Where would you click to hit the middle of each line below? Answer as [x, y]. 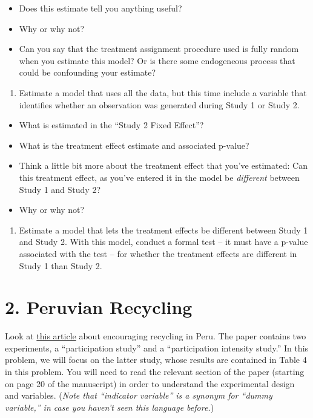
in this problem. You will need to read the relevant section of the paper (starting [155, 371]
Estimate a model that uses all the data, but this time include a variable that [163, 92]
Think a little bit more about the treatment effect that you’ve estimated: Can [163, 165]
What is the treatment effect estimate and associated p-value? [134, 145]
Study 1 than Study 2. [61, 265]
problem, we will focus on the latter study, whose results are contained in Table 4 [156, 360]
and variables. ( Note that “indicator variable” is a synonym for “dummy [139, 395]
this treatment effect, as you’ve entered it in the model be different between [159, 177]
